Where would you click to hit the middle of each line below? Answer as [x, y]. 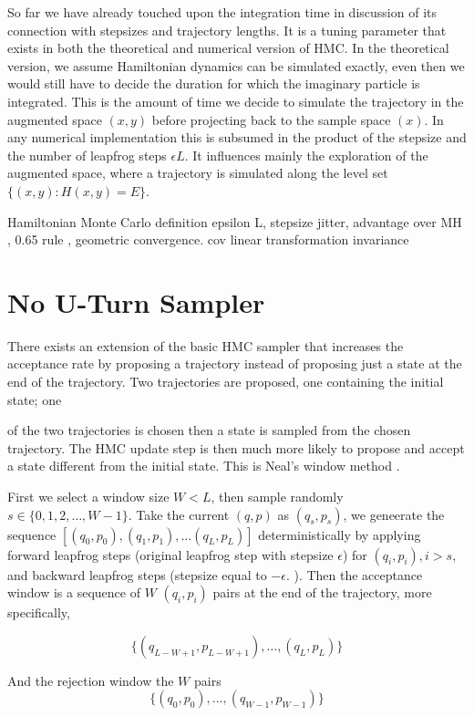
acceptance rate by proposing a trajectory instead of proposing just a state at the [235, 363]
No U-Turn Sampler [136, 301]
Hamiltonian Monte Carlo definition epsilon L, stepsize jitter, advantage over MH [235, 221]
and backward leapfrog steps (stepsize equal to [137, 574]
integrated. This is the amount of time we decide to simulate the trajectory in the [236, 101]
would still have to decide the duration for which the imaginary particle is [214, 83]
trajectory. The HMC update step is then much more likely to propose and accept [236, 447]
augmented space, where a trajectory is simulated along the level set [198, 173]
